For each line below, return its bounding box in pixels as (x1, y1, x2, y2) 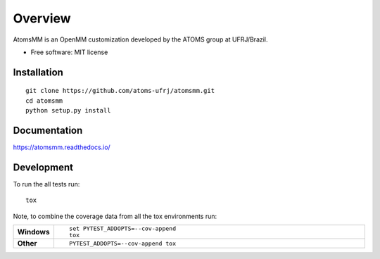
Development (13, 161, 74, 173)
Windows (17, 227, 50, 237)
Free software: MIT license (30, 48, 108, 56)
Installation (13, 66, 63, 78)
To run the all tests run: (13, 179, 80, 188)
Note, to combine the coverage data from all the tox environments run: (13, 212, 217, 220)
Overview (13, 11, 71, 26)
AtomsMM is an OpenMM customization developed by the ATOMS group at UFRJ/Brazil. (13, 35, 268, 44)
